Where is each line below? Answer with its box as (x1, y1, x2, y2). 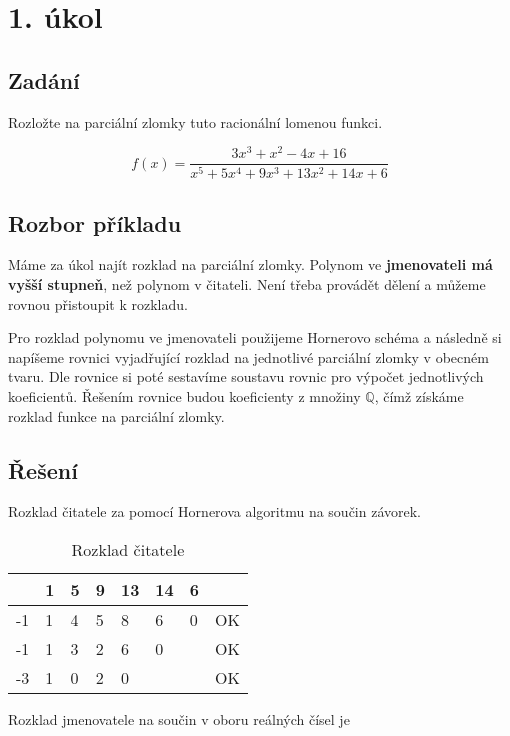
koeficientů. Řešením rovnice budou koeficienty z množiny (8, 385, 361, 406)
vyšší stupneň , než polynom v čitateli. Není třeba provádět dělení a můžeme (8, 273, 486, 294)
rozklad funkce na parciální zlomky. (8, 405, 225, 426)
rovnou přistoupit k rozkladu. (8, 293, 188, 314)
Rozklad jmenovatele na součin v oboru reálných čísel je (8, 708, 350, 729)
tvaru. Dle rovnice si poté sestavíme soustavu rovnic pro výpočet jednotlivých (8, 366, 484, 387)
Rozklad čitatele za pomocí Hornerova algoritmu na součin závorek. (8, 501, 422, 522)
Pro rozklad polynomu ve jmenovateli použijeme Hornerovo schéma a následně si (8, 327, 502, 348)
